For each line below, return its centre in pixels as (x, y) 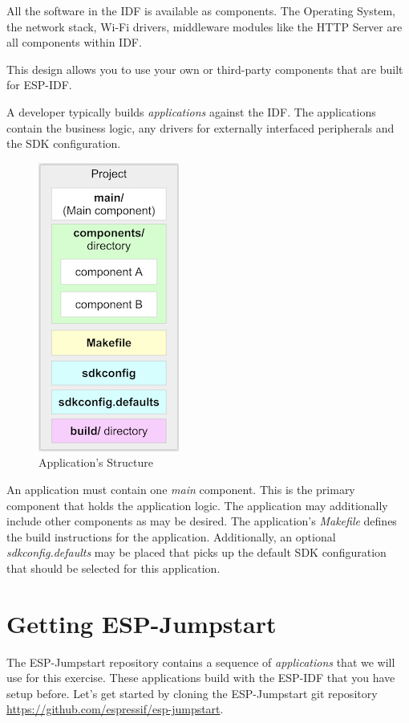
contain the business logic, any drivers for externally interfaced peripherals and (200, 127)
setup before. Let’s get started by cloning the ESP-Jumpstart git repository (192, 693)
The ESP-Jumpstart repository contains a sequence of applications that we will (201, 662)
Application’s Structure (96, 462)
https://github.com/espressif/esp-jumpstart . (115, 709)
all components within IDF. (74, 42)
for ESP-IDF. (39, 85)
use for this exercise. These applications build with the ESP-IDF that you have (201, 678)
